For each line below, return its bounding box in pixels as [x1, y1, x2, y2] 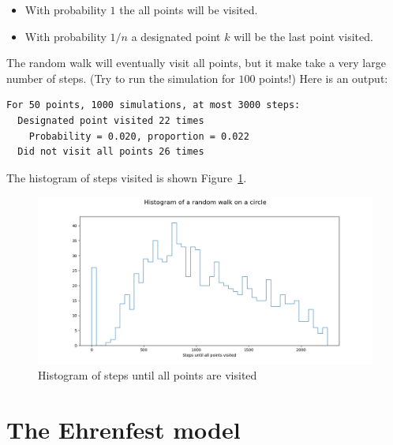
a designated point [131, 28, 221, 44]
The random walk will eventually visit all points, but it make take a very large [6, 54, 386, 71]
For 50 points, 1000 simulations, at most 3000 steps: [6, 99, 301, 111]
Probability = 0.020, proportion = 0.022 [28, 130, 249, 142]
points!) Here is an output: [259, 69, 388, 86]
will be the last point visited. [234, 28, 373, 44]
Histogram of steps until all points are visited [38, 366, 257, 383]
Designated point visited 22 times [17, 114, 204, 126]
